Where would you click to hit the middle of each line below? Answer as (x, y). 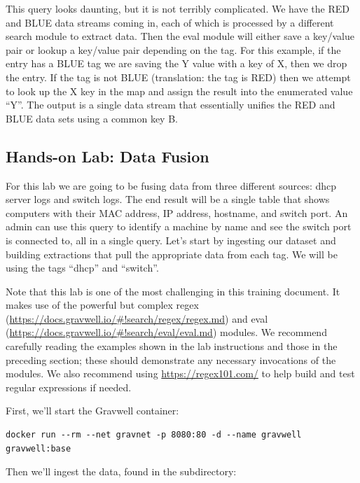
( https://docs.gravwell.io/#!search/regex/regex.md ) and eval (137, 318)
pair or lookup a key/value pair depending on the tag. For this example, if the (173, 49)
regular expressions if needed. (69, 387)
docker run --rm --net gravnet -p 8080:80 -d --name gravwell (154, 435)
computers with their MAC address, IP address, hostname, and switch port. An (177, 212)
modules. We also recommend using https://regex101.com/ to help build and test (180, 373)
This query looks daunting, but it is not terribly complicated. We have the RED (178, 8)
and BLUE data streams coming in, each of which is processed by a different (170, 22)
